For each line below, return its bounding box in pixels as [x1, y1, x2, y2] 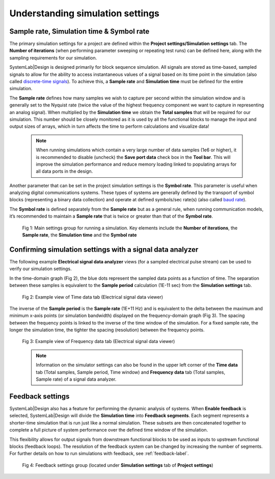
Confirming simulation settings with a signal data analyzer [9, 245, 199, 254]
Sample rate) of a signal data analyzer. [36, 376, 117, 382]
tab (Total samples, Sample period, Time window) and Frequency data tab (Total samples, [36, 369, 226, 375]
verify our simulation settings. [9, 265, 72, 272]
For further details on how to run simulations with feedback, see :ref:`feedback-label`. [9, 450, 189, 457]
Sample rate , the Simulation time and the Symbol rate [22, 232, 137, 238]
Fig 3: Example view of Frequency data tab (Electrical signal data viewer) [22, 338, 175, 344]
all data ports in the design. [36, 168, 93, 174]
